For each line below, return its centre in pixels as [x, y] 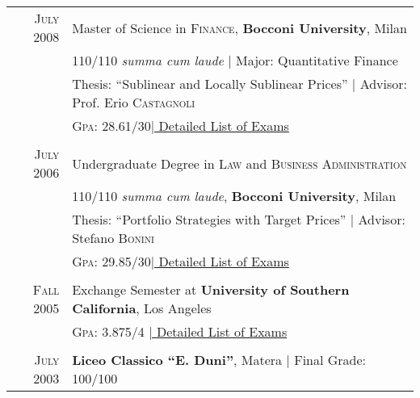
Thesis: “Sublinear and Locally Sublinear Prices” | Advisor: [240, 84]
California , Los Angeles [142, 308]
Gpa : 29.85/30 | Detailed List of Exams [181, 261]
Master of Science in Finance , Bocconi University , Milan [239, 27]
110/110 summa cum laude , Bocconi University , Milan [234, 196]
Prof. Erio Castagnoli [134, 102]
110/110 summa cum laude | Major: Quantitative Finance [235, 60]
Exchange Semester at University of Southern [211, 289]
